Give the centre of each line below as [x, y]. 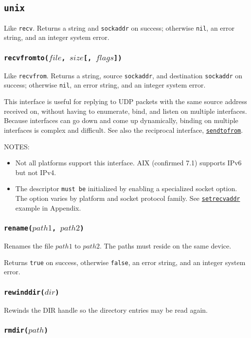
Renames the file [29, 246]
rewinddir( [24, 292]
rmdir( [16, 330]
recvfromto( [27, 58]
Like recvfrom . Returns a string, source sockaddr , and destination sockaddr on [123, 75]
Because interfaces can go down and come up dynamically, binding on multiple [121, 120]
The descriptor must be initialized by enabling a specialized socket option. [126, 188]
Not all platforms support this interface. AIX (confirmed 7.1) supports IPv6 [128, 163]
